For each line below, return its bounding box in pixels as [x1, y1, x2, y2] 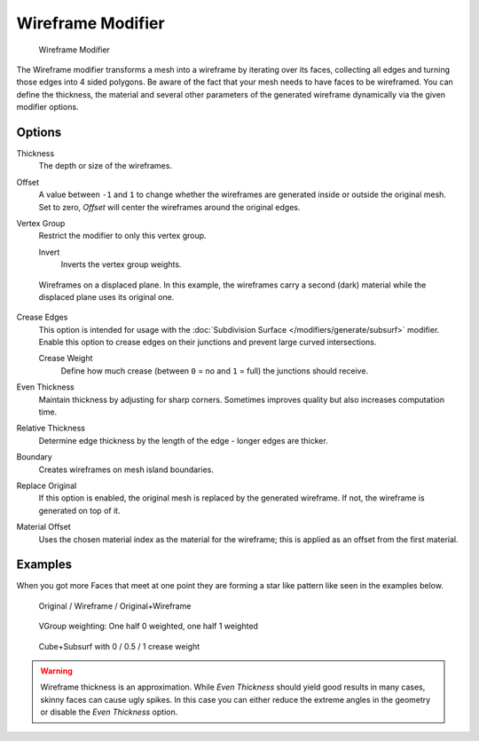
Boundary [16, 452, 52, 462]
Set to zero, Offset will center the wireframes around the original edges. [38, 201, 301, 212]
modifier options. [16, 102, 79, 113]
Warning [40, 666, 73, 676]
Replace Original [16, 480, 77, 491]
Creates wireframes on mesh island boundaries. [38, 464, 215, 475]
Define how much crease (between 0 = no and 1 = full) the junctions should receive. [60, 365, 369, 376]
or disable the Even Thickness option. [40, 706, 178, 718]
